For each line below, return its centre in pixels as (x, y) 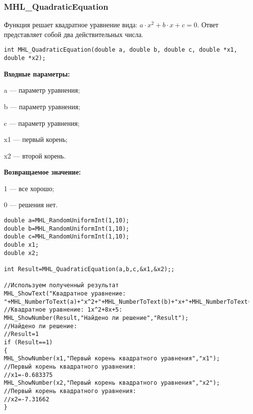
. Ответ (208, 25)
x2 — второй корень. (35, 155)
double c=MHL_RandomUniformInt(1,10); (67, 237)
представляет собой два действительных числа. (74, 34)
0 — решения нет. (31, 205)
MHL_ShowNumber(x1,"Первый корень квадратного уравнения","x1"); (112, 359)
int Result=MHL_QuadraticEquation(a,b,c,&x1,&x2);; (89, 269)
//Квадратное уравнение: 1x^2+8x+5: (63, 310)
